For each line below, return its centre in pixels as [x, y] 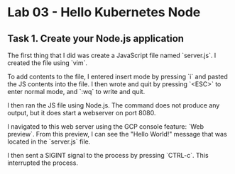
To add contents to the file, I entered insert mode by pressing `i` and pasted [118, 76]
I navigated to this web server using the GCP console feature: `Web [106, 127]
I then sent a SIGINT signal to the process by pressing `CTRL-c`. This [108, 155]
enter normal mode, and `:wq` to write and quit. [76, 92]
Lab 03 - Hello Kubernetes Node [104, 12]
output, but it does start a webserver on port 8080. [82, 113]
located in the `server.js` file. [49, 141]
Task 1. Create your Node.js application [96, 39]
